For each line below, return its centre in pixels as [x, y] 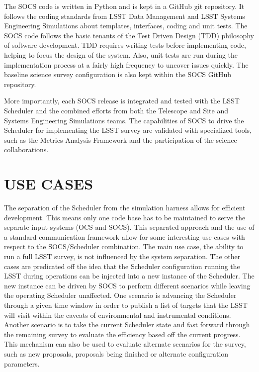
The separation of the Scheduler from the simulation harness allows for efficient [125, 208]
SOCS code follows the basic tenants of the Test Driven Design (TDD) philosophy [129, 35]
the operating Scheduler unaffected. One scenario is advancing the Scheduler [120, 295]
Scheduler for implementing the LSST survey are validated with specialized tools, [128, 130]
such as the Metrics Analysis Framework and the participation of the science [121, 139]
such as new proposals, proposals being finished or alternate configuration [116, 353]
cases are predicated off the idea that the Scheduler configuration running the [122, 266]
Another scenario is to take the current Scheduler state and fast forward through [127, 325]
